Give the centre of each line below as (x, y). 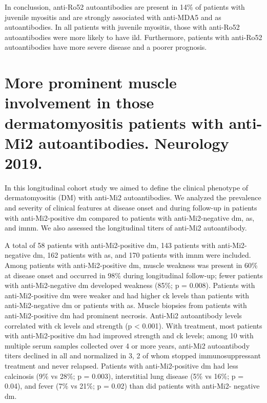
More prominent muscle (91, 82)
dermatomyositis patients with (114, 122)
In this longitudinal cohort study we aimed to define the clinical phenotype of (127, 187)
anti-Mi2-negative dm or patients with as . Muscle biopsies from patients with (126, 305)
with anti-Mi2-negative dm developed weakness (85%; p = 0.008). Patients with (130, 285)
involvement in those (79, 102)
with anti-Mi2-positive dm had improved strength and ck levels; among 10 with (129, 335)
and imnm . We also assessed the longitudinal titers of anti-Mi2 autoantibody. (126, 228)
